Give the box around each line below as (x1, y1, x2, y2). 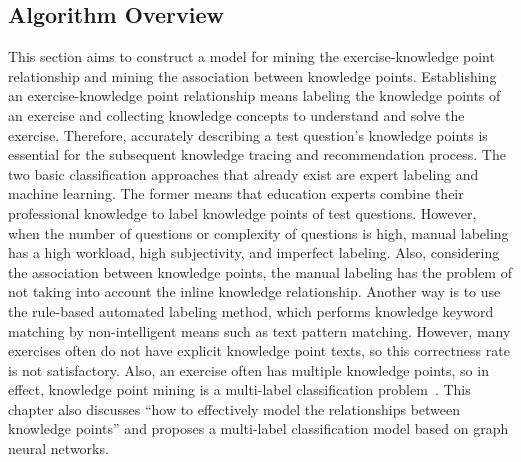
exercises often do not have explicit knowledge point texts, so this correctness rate (8, 340, 510, 361)
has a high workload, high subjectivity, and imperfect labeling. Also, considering (8, 242, 500, 263)
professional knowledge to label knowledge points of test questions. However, (8, 202, 477, 223)
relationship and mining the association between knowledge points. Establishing (8, 65, 497, 86)
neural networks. (8, 438, 109, 459)
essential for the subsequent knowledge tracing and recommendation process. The (8, 144, 506, 165)
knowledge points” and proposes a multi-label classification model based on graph (8, 418, 509, 439)
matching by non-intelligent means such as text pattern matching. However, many (8, 320, 511, 341)
